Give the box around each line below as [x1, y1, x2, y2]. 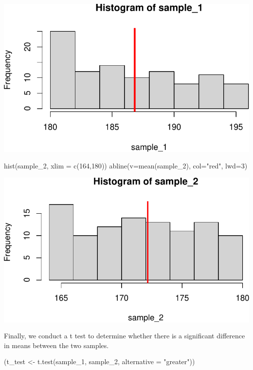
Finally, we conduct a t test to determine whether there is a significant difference [4, 331, 245, 341]
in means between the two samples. [4, 340, 109, 350]
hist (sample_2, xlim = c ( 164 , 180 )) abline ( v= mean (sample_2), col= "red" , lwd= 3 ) [4, 160, 248, 170]
